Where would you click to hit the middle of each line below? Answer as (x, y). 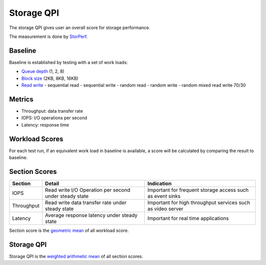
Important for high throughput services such (199, 202)
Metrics (21, 99)
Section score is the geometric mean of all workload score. (69, 230)
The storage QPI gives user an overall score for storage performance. (80, 28)
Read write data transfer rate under (86, 202)
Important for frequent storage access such (198, 190)
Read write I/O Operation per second (88, 190)
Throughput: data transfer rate (52, 111)
